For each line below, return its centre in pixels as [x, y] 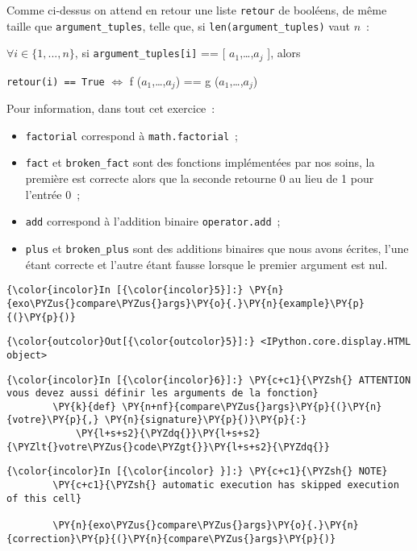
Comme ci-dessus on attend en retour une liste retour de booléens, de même [197, 10]
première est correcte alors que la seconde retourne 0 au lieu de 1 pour [200, 178]
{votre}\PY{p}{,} [53, 420]
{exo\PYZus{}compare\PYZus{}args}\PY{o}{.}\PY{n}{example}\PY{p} [186, 303]
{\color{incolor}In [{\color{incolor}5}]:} [125, 290]
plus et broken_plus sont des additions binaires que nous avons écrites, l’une [217, 248]
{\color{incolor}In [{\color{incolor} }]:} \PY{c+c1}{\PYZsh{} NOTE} [197, 472]
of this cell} [44, 498]
